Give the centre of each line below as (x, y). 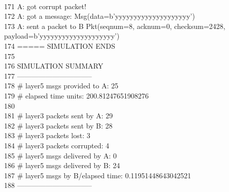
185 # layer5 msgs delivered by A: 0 (60, 155)
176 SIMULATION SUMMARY (54, 66)
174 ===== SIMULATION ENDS (60, 45)
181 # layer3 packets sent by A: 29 (59, 116)
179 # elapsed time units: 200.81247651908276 (76, 95)
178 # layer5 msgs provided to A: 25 (61, 86)
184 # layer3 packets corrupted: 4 (57, 145)
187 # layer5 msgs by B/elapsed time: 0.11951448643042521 (98, 175)
